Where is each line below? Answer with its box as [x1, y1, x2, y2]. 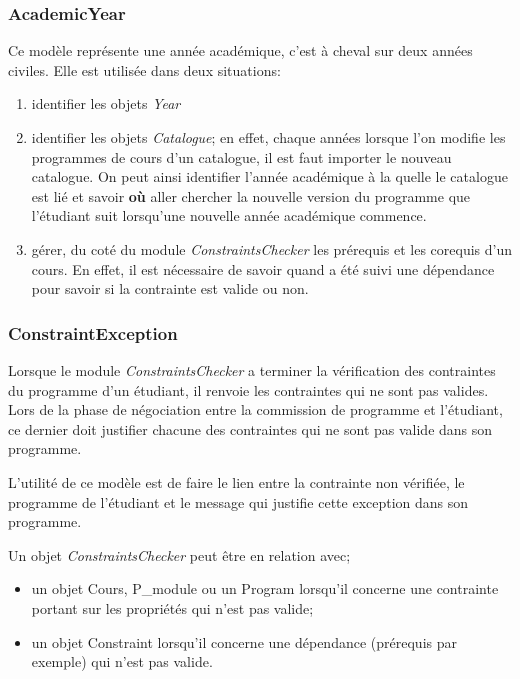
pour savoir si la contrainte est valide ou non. [31, 278, 309, 299]
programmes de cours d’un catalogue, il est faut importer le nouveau [31, 146, 452, 167]
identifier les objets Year [31, 93, 181, 114]
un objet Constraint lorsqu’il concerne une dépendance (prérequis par [31, 631, 457, 652]
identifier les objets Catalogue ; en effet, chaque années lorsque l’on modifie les [31, 127, 506, 147]
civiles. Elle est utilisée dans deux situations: [8, 59, 281, 80]
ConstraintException [8, 320, 178, 345]
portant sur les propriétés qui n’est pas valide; [31, 597, 314, 618]
